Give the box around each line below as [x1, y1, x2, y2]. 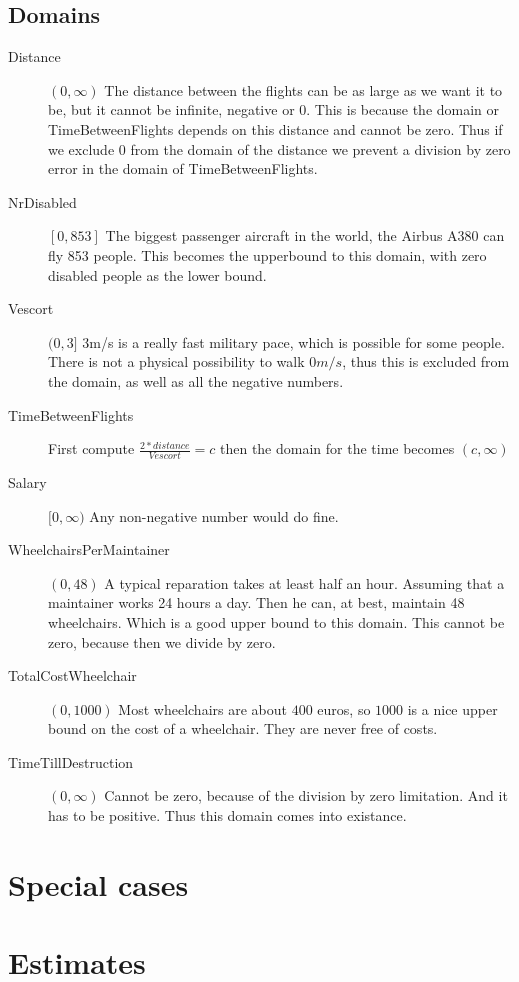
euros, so [317, 698, 371, 719]
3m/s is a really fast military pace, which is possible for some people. [82, 331, 505, 352]
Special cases [8, 863, 189, 904]
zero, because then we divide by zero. [48, 631, 276, 652]
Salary [8, 471, 47, 492]
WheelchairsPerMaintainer [8, 539, 170, 560]
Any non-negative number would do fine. [89, 505, 339, 526]
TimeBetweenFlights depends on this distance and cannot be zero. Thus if [48, 118, 503, 139]
